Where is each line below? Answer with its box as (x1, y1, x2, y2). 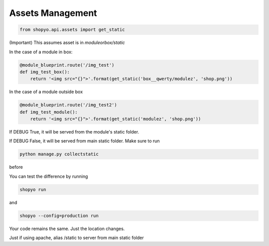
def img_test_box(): (19, 69, 70, 75)
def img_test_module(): (19, 109, 78, 115)
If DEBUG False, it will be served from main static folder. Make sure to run (9, 138, 160, 144)
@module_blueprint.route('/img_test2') (19, 102, 117, 108)
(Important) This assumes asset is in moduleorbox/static (9, 40, 126, 46)
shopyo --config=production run (19, 213, 99, 219)
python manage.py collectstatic (19, 151, 99, 157)
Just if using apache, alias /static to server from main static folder (9, 235, 144, 241)
